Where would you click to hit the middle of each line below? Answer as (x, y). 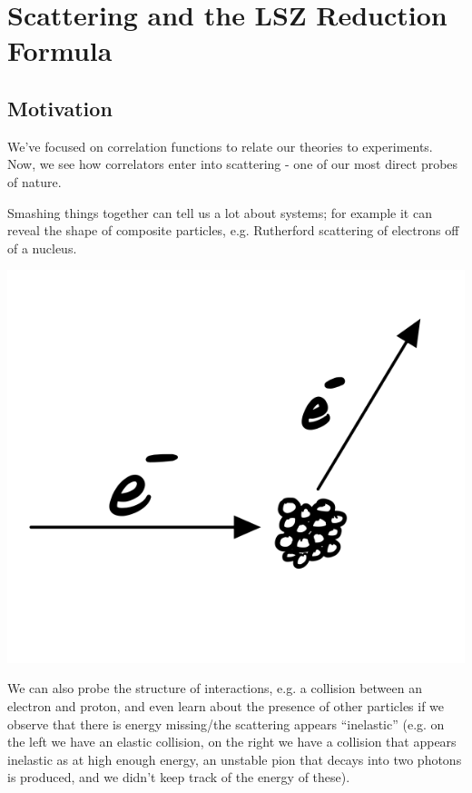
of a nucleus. (42, 248)
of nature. (34, 181)
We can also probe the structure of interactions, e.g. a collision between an (215, 688)
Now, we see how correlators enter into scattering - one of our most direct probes (233, 164)
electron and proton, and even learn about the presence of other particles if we (226, 705)
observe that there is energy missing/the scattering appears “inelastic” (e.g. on (226, 724)
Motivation (60, 108)
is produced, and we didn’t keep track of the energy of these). (179, 777)
